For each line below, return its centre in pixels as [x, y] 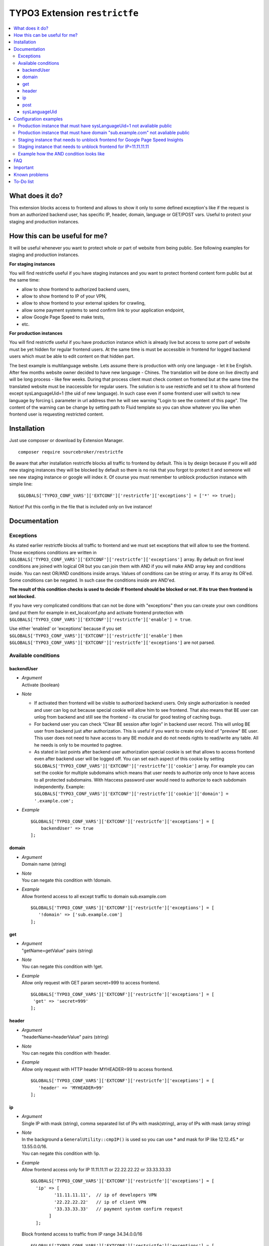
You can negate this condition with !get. [62, 966]
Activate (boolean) [41, 685]
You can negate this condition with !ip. [61, 1153]
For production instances [36, 333]
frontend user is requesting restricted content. [57, 414]
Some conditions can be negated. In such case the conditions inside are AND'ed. [92, 580]
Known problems [31, 174]
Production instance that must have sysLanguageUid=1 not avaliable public [95, 126]
